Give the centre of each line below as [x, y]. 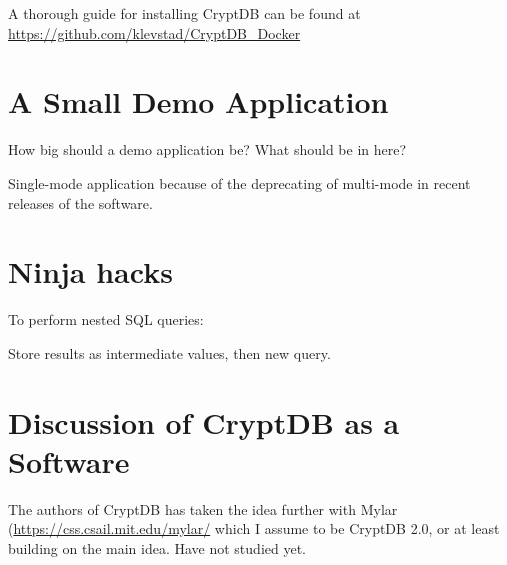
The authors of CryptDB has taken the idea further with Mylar [203, 508]
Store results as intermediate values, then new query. [169, 352]
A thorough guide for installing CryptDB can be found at [184, 13]
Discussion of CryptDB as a [204, 421]
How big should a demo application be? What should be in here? [207, 149]
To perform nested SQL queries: [106, 319]
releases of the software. [80, 202]
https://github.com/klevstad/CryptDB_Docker [154, 32]
